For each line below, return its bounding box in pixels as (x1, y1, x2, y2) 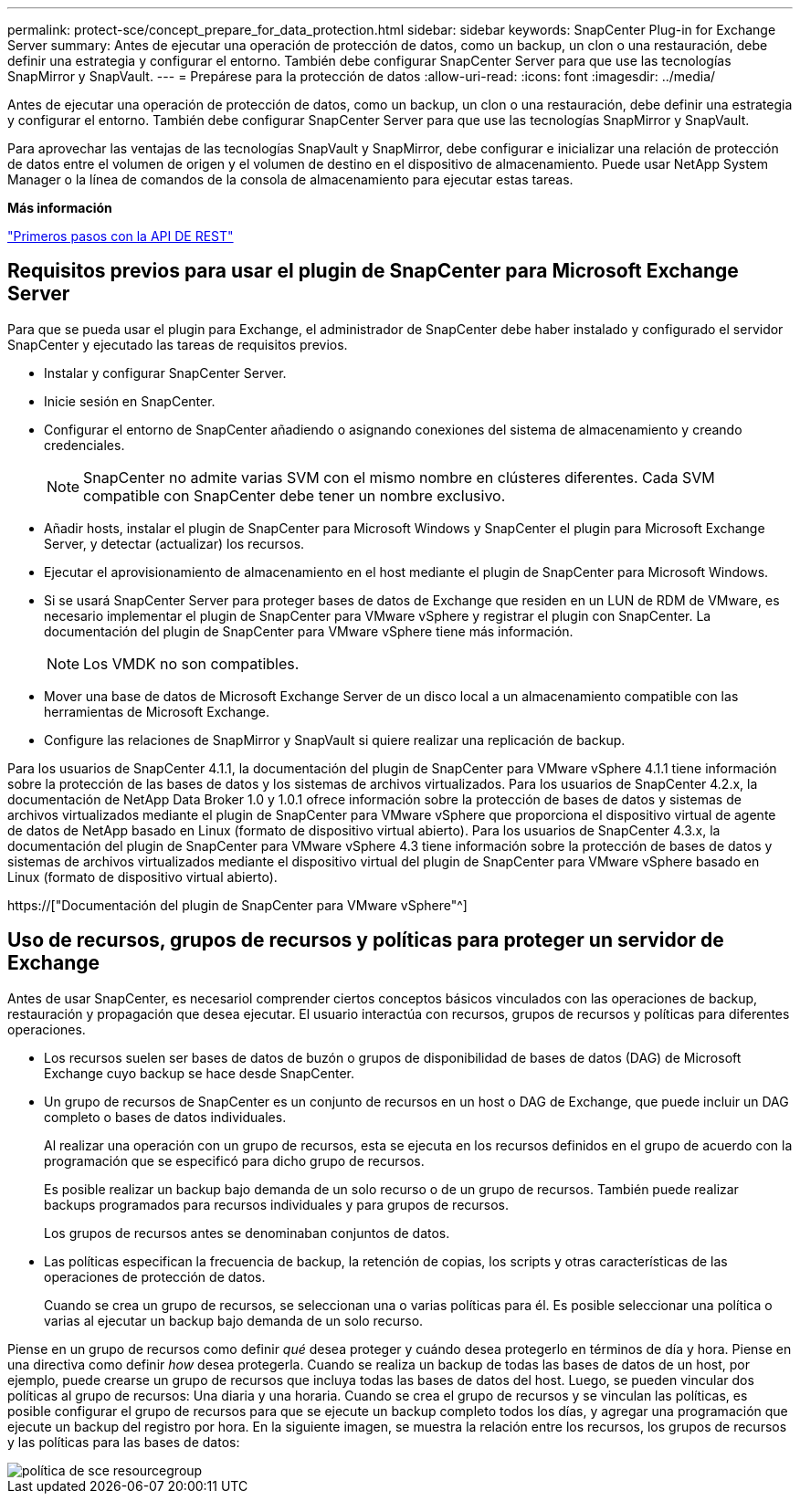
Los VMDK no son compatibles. (83, 654, 300, 673)
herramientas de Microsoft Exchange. (44, 703, 270, 719)
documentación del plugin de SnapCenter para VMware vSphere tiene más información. (44, 623, 574, 639)
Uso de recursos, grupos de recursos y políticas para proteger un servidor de (7, 929, 724, 952)
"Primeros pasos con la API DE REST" (7, 228, 234, 244)
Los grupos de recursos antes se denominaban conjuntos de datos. (44, 1224, 450, 1241)
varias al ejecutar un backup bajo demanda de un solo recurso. (44, 1312, 424, 1328)
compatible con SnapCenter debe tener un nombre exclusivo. (83, 486, 506, 505)
